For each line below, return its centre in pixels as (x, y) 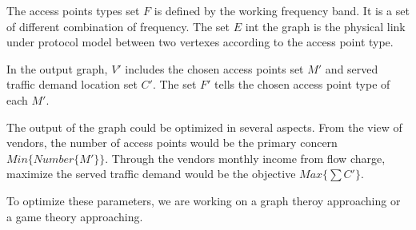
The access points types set (73, 10)
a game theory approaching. (75, 216)
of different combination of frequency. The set (118, 26)
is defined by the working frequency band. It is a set (282, 10)
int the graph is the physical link (325, 26)
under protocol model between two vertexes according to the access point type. (200, 42)
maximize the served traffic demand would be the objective (151, 174)
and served (352, 68)
